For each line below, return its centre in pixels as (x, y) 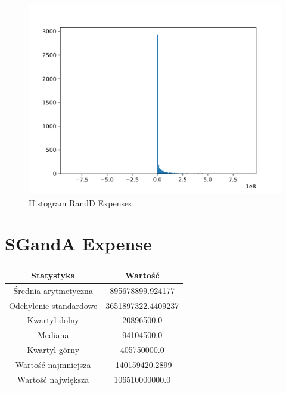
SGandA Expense (78, 244)
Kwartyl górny (53, 350)
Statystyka (53, 275)
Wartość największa (53, 379)
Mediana (53, 335)
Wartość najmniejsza (53, 364)
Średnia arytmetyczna (53, 290)
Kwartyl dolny (53, 320)
